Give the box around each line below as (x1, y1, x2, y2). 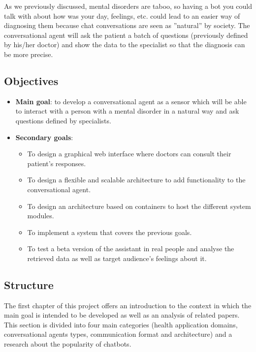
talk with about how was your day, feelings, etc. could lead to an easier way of (4, 10, 240, 21)
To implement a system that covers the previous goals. (27, 227, 192, 237)
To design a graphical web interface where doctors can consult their (27, 148, 231, 159)
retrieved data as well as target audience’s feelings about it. (27, 253, 207, 263)
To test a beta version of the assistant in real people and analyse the (27, 243, 234, 254)
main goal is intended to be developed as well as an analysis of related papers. (4, 310, 240, 320)
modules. (27, 210, 54, 221)
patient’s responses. (27, 158, 86, 168)
